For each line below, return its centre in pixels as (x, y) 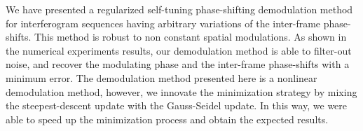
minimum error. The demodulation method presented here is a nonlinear (162, 77)
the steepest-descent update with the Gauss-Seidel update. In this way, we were (177, 105)
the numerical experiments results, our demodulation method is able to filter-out (179, 50)
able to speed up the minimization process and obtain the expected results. (167, 119)
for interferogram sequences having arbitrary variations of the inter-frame (163, 23)
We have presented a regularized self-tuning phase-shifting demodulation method (179, 9)
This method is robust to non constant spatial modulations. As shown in (190, 37)
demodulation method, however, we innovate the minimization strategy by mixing (181, 91)
